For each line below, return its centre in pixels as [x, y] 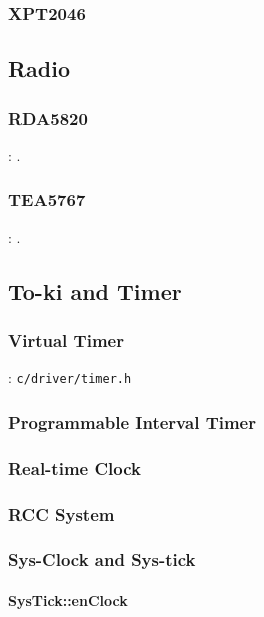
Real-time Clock [74, 467]
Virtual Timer [66, 339]
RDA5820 [48, 117]
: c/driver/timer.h [70, 377]
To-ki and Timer [95, 290]
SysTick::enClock [68, 599]
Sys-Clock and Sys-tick [102, 559]
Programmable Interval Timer [132, 421]
